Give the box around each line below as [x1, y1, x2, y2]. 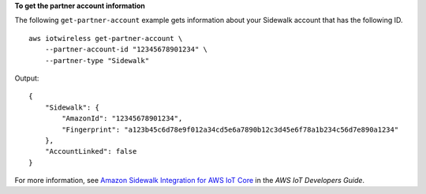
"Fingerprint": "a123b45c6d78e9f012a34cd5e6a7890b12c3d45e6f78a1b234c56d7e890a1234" [62, 125, 399, 134]
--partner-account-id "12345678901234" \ [44, 45, 208, 54]
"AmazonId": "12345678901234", [62, 114, 183, 123]
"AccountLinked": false [44, 147, 137, 156]
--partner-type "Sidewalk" [44, 56, 150, 65]
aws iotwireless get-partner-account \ [28, 34, 183, 43]
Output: [14, 73, 39, 83]
